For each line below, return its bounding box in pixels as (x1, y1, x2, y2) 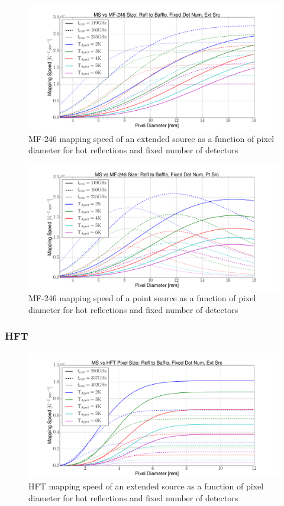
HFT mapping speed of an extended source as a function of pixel (28, 480, 264, 492)
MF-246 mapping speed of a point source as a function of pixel (28, 292, 256, 304)
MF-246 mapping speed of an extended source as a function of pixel (28, 132, 275, 144)
